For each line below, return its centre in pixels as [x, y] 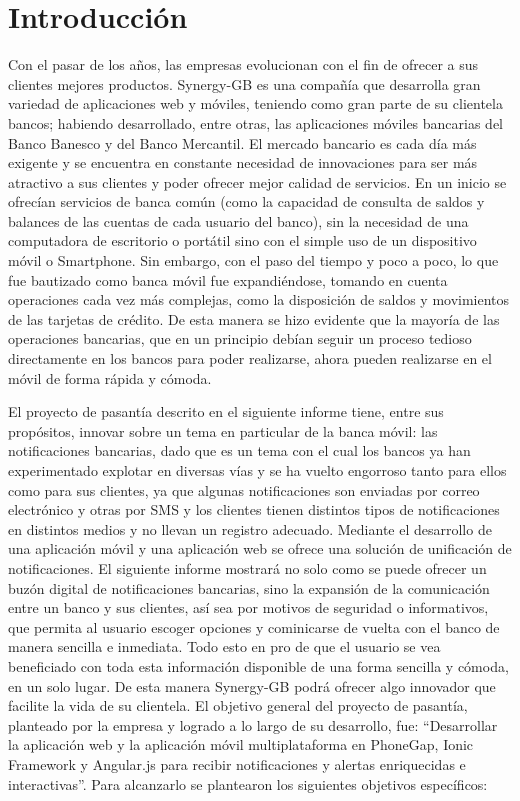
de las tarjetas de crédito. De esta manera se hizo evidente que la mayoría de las [254, 318]
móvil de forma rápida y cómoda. [110, 377]
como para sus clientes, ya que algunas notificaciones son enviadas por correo [244, 489]
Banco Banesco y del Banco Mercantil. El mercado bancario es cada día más [242, 142]
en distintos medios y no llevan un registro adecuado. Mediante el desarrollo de [250, 528]
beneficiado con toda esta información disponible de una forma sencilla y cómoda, [258, 665]
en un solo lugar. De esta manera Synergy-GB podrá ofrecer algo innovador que [252, 685]
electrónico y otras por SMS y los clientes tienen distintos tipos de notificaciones [254, 509]
